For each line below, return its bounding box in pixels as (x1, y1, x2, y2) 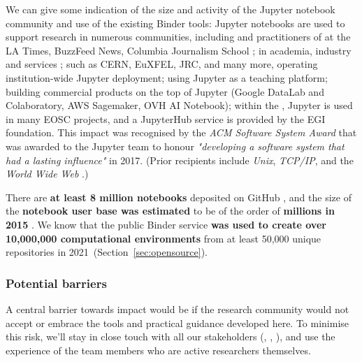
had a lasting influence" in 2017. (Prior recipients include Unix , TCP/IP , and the (6, 152, 354, 167)
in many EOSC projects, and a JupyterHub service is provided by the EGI (6, 111, 326, 126)
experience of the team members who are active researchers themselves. (6, 342, 311, 357)
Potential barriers (6, 274, 107, 291)
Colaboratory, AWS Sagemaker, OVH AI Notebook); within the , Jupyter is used (6, 98, 353, 113)
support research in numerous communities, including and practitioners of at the (6, 29, 351, 44)
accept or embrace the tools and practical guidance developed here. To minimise (6, 315, 349, 330)
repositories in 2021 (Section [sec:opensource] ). (6, 245, 208, 259)
